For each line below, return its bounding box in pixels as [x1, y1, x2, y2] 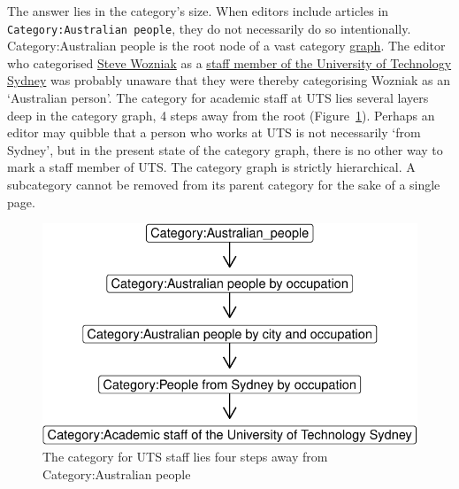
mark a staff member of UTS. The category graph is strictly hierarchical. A [7, 158, 416, 176]
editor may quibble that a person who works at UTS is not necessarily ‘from [7, 123, 421, 142]
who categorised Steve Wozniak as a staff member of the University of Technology [7, 53, 452, 72]
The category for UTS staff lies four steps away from [42, 447, 328, 466]
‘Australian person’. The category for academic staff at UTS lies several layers [7, 89, 429, 107]
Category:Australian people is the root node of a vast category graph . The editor [7, 36, 446, 55]
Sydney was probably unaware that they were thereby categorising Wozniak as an [7, 71, 450, 89]
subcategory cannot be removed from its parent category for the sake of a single [7, 175, 440, 193]
